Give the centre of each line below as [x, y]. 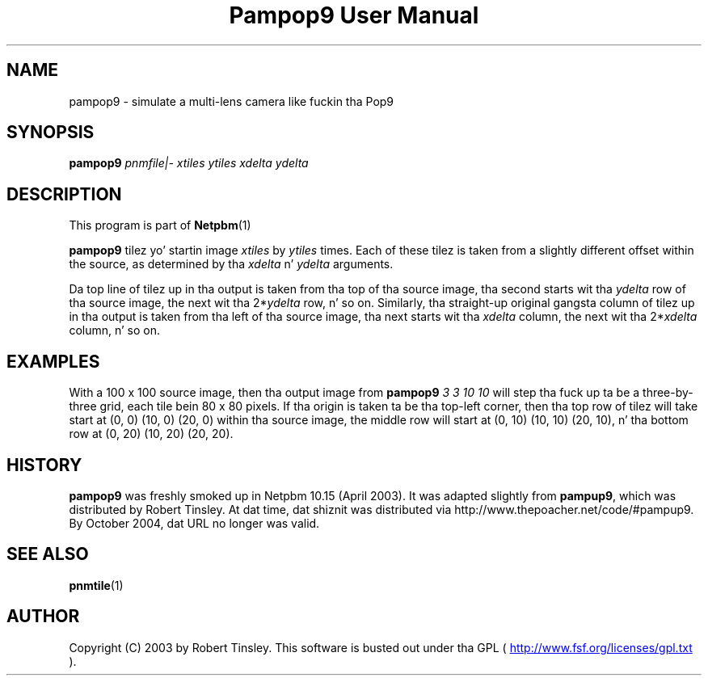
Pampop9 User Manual [354, 15]
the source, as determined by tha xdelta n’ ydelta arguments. [231, 264]
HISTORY [44, 465]
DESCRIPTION [64, 194]
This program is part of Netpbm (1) [160, 225]
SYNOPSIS [51, 133]
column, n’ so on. [114, 330]
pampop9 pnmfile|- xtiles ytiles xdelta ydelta [189, 163]
